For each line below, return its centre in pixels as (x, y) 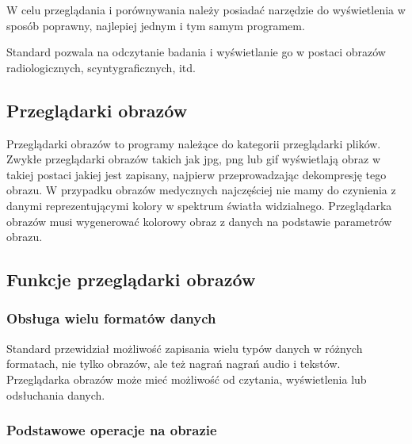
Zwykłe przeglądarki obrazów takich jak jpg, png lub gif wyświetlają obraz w (194, 159)
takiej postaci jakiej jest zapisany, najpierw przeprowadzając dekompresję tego (196, 174)
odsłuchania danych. (56, 394)
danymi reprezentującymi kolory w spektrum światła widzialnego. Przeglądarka (199, 205)
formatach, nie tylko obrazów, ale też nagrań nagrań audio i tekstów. (174, 364)
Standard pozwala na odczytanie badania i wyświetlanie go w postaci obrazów (196, 52)
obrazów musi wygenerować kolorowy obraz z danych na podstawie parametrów (199, 221)
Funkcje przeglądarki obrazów (131, 279)
